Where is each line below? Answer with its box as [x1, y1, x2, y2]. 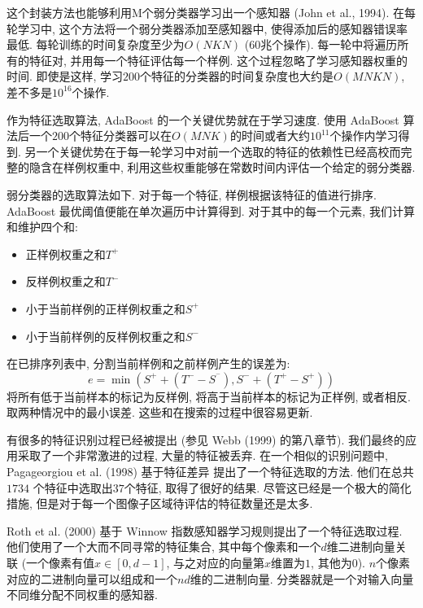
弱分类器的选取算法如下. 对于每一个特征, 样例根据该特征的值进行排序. [7, 186, 377, 203]
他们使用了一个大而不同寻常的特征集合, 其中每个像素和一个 [7, 538, 321, 555]
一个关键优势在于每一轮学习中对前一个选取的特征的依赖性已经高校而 [36, 142, 401, 160]
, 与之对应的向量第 [166, 554, 265, 571]
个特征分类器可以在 [69, 127, 172, 144]
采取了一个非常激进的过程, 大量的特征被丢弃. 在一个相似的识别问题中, [17, 447, 388, 464]
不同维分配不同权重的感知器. [7, 586, 158, 603]
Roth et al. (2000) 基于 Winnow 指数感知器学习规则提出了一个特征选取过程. [7, 522, 403, 539]
